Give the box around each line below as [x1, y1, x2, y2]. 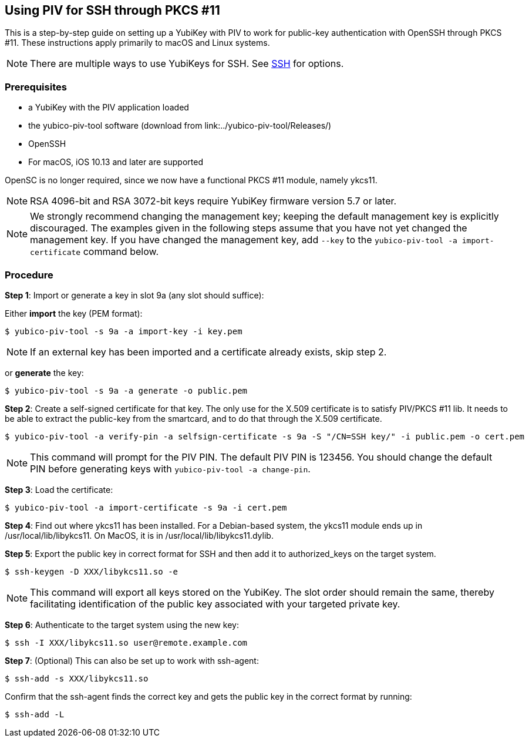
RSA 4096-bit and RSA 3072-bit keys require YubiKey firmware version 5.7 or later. [30, 195, 397, 207]
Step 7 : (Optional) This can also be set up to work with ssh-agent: [5, 655, 259, 666]
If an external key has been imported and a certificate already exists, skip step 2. [30, 345, 387, 358]
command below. [83, 246, 159, 258]
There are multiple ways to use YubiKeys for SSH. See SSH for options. [30, 58, 344, 70]
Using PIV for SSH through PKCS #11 [5, 3, 220, 18]
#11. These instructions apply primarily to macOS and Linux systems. [5, 38, 270, 48]
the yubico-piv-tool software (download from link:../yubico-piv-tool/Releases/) [28, 120, 332, 131]
